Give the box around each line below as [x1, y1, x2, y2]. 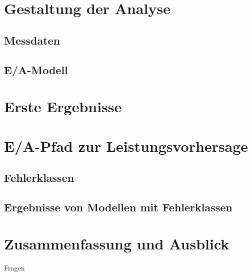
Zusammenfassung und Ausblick [4, 233, 229, 254]
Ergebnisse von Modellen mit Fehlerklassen [4, 199, 232, 214]
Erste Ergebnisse [4, 96, 122, 117]
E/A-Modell [4, 62, 68, 77]
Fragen [4, 262, 25, 273]
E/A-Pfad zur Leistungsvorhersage [4, 135, 248, 156]
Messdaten [4, 32, 60, 48]
